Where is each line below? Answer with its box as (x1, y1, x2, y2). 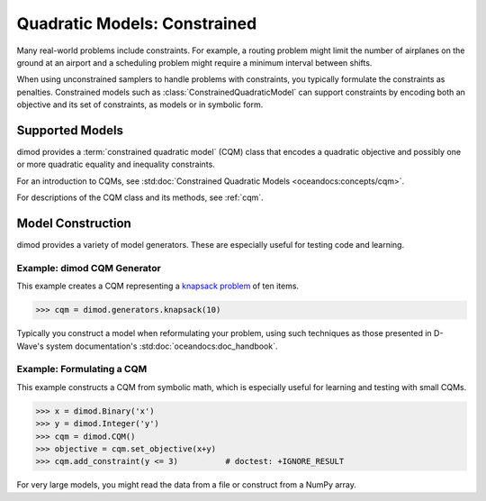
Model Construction (16, 216, 132, 231)
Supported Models (16, 123, 123, 138)
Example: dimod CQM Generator (16, 261, 161, 274)
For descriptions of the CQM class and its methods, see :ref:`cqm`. (16, 192, 265, 203)
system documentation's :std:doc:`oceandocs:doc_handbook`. (45, 341, 278, 351)
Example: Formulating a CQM (16, 363, 148, 376)
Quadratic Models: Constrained (16, 14, 257, 33)
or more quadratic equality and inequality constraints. (16, 159, 215, 170)
